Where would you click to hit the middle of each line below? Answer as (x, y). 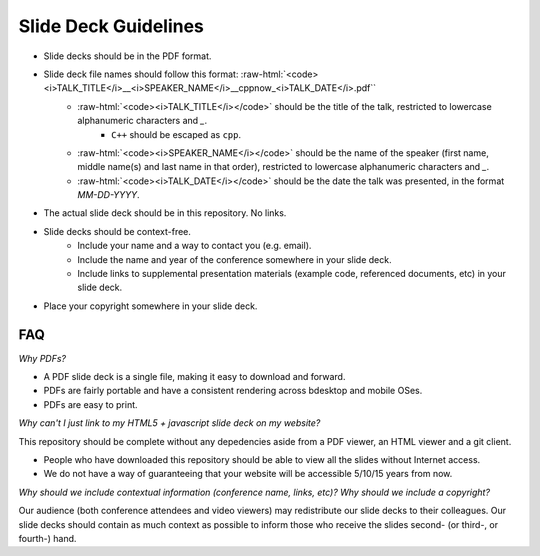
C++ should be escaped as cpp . (176, 134)
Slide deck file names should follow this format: (141, 74)
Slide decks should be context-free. (117, 231)
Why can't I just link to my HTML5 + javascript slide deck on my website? (169, 423)
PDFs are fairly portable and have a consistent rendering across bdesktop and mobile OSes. (233, 391)
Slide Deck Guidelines (111, 26)
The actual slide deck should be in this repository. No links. (165, 213)
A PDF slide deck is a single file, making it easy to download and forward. (194, 377)
